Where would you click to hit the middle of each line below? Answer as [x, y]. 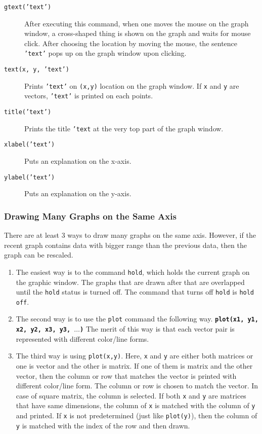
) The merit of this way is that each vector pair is [157, 329]
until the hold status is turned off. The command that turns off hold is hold [135, 292]
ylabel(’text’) [30, 177]
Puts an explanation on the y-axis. [78, 193]
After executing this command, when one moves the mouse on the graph [137, 23]
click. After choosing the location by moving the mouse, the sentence [131, 43]
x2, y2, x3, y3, [43, 330]
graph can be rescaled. [39, 255]
